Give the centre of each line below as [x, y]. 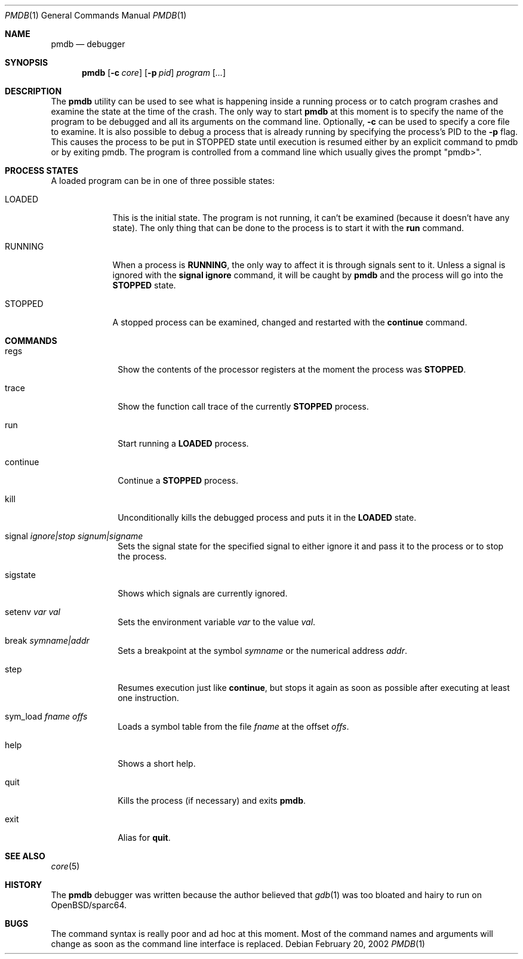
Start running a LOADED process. [183, 443]
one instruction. [148, 698]
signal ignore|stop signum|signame [74, 536]
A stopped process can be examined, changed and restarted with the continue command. [290, 322]
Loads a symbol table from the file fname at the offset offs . [233, 726]
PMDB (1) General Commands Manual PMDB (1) [96, 15]
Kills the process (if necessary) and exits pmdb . [212, 800]
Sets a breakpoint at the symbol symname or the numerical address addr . [262, 651]
